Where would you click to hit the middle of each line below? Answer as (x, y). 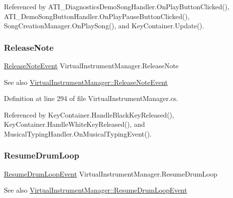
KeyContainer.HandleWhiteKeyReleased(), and (75, 124)
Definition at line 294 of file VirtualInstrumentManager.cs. (91, 98)
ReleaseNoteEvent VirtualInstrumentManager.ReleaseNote (91, 65)
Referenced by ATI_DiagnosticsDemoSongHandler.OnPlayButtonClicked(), (117, 6)
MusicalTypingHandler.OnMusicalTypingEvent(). (78, 133)
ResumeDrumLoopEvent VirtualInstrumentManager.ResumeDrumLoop (111, 173)
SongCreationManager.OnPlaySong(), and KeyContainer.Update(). (104, 26)
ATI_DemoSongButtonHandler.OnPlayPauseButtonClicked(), (97, 16)
